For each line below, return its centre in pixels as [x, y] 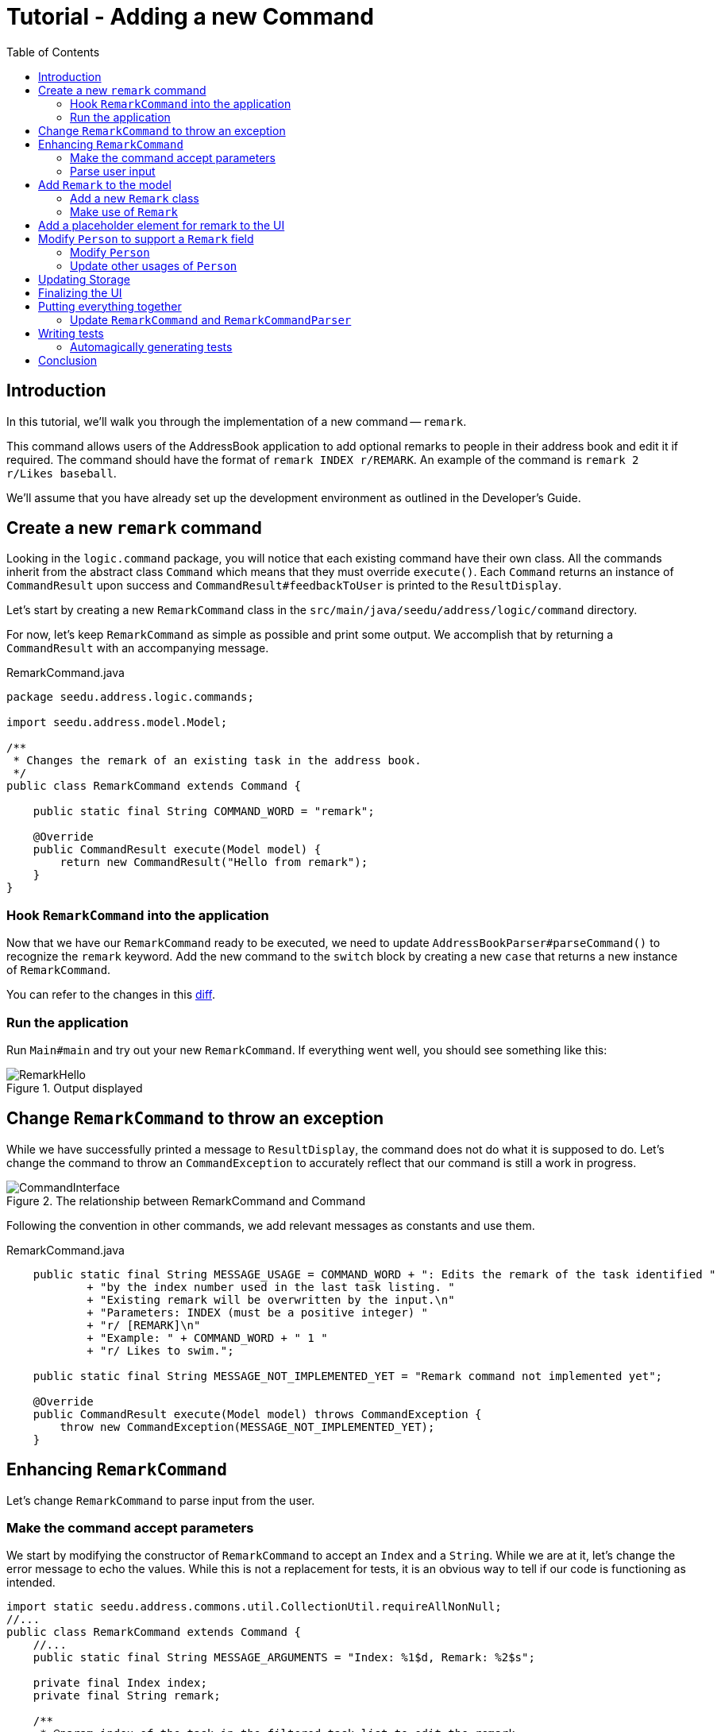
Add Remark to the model [105, 184]
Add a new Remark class [135, 198]
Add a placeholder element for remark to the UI [162, 225]
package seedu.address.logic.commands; [130, 697]
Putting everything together [110, 306]
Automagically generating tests [151, 346]
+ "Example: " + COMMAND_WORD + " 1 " [207, 1338]
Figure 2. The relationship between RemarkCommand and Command [186, 1200]
